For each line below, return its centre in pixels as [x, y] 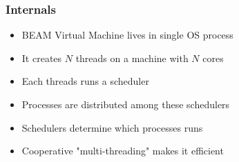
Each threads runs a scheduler [85, 81]
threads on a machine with [132, 58]
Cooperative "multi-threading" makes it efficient [123, 151]
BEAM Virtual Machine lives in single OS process [127, 35]
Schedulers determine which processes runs [112, 127]
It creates [42, 58]
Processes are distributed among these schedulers [126, 104]
